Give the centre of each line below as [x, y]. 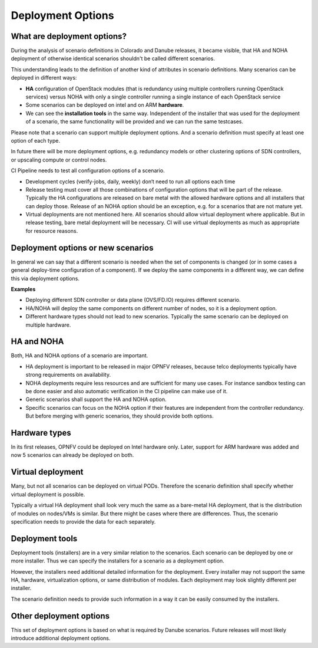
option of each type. [35, 140]
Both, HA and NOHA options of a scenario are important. [79, 356]
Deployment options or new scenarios [82, 248]
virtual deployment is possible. [48, 494]
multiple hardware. [48, 325]
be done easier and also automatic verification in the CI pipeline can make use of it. [127, 391]
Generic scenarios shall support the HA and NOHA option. [96, 399]
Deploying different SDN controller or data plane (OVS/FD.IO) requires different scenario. [133, 300]
